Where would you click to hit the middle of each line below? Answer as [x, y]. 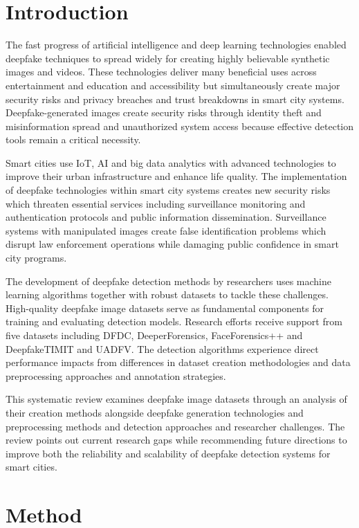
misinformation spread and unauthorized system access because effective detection [180, 126]
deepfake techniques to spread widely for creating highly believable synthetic [168, 58]
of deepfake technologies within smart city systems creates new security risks [168, 190]
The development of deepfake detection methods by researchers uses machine [168, 281]
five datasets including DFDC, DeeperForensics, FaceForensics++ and [154, 335]
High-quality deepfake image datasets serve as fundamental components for [165, 308]
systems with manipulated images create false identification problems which [166, 230]
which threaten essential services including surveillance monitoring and [156, 203]
